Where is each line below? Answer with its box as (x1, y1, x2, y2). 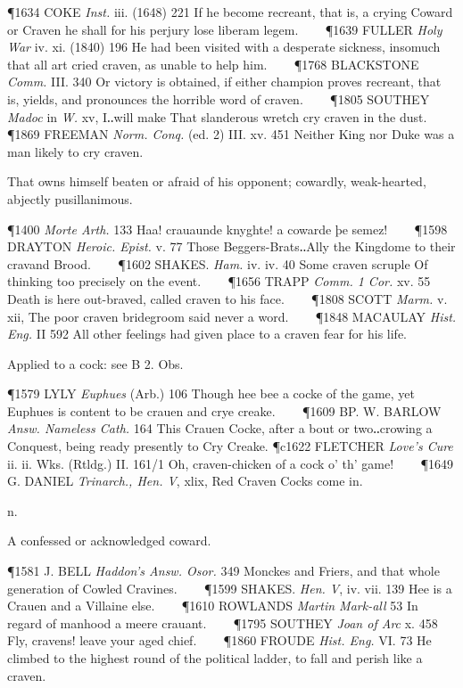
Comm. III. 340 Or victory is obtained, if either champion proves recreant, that (7, 72, 442, 91)
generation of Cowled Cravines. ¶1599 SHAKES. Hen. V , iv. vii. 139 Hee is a (7, 578, 452, 597)
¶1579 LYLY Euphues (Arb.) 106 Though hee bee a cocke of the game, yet (7, 384, 416, 403)
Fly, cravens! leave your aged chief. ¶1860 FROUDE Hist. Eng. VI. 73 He (7, 631, 432, 650)
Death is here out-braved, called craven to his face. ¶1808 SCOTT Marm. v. (7, 289, 448, 307)
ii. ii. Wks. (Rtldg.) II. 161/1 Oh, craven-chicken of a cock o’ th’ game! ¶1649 (7, 454, 453, 472)
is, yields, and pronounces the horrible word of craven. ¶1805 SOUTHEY (7, 89, 430, 108)
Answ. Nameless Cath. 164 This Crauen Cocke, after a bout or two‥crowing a (7, 419, 433, 438)
